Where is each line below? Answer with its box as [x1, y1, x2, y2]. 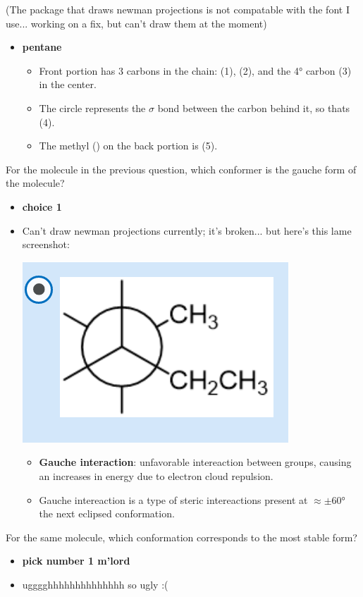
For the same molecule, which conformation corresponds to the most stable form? [6, 529, 357, 544]
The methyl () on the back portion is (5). [39, 138, 218, 153]
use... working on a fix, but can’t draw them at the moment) [6, 16, 267, 30]
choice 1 [22, 199, 62, 214]
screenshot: [22, 237, 70, 252]
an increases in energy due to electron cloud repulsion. [39, 468, 273, 483]
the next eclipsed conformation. [39, 506, 175, 521]
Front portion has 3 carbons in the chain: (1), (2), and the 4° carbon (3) [39, 63, 352, 78]
